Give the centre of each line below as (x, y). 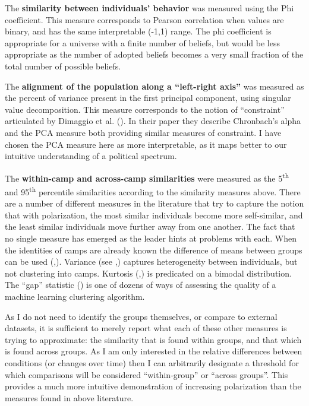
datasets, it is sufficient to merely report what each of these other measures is (146, 328)
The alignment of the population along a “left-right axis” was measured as (154, 86)
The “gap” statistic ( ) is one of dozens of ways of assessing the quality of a (141, 285)
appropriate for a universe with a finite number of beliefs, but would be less (142, 42)
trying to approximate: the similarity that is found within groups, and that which (153, 339)
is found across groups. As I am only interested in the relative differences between (154, 351)
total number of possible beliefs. (63, 66)
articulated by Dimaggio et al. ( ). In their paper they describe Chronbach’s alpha (153, 121)
